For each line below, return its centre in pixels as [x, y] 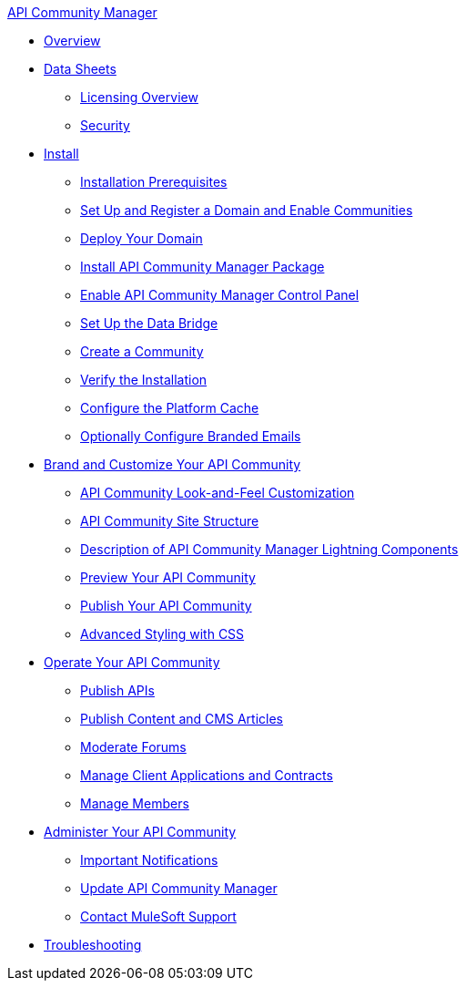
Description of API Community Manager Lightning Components [269, 549]
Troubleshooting [93, 945]
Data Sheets [80, 69]
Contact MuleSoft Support [158, 916]
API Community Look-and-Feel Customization [218, 493]
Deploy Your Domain [142, 238]
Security [105, 125]
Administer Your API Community [140, 832]
